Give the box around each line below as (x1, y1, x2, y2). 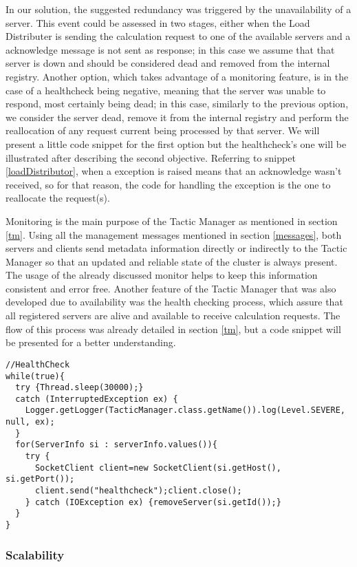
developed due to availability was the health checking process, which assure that (6, 295, 343, 309)
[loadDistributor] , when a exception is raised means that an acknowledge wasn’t (6, 164, 342, 178)
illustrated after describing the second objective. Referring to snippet (6, 150, 296, 164)
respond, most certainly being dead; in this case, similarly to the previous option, (6, 96, 349, 111)
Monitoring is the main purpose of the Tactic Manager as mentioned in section (6, 213, 338, 228)
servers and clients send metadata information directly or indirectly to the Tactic (6, 241, 347, 255)
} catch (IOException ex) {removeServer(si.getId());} (25, 497, 281, 507)
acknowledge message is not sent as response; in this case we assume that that (6, 42, 335, 56)
